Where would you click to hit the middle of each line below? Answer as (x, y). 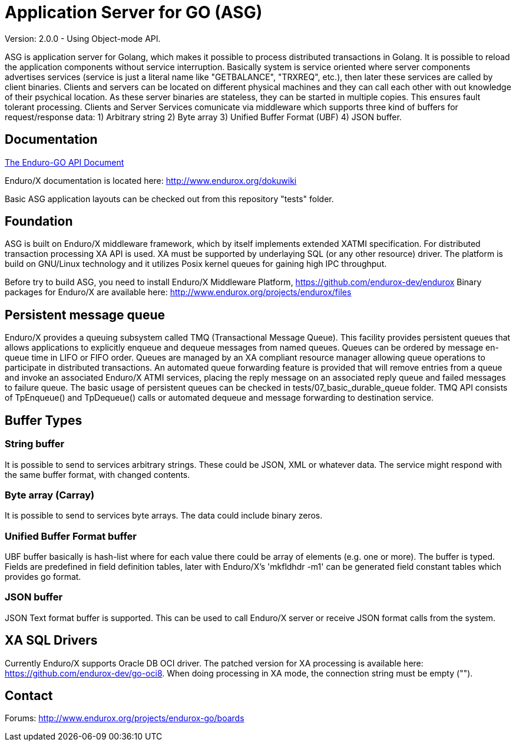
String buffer (35, 444)
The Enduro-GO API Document (64, 162)
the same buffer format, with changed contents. (97, 474)
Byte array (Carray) (50, 495)
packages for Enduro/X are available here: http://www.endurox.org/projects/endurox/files (178, 292)
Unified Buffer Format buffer (71, 536)
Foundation (39, 222)
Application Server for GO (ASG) (134, 12)
